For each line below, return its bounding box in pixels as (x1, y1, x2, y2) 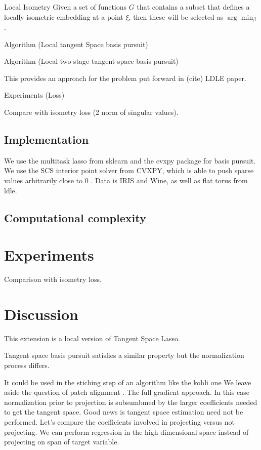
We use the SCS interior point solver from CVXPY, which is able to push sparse (4, 165, 254, 176)
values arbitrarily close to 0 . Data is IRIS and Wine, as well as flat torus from (4, 175, 248, 185)
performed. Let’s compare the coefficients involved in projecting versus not (4, 416, 235, 427)
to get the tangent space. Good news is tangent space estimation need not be (4, 406, 243, 417)
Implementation (4, 132, 89, 147)
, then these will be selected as (128, 11, 224, 22)
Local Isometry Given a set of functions (4, 2, 127, 12)
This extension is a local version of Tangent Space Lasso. (4, 333, 180, 343)
